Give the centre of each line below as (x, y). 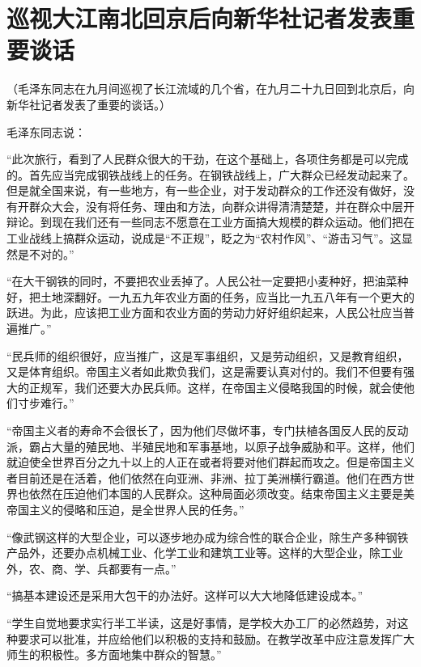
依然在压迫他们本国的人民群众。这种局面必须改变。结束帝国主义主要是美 (221, 494)
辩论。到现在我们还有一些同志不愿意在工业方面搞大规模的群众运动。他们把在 (210, 222)
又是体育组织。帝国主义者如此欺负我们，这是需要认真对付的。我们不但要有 (205, 371)
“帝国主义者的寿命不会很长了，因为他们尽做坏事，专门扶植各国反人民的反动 (208, 430)
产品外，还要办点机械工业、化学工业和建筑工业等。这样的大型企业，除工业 (205, 553)
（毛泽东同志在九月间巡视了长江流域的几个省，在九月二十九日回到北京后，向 (210, 89)
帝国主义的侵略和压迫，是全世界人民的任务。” (125, 509)
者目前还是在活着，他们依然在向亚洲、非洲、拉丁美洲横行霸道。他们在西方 (205, 477)
